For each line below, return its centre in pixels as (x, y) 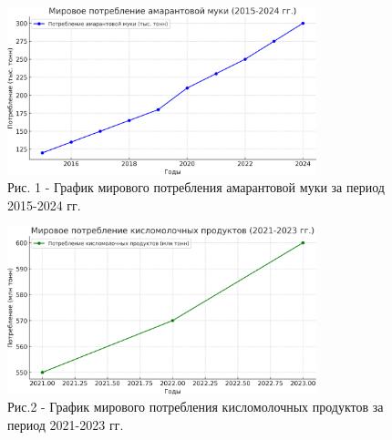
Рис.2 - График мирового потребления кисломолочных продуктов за (196, 407)
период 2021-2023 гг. (66, 424)
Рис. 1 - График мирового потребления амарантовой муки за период (196, 187)
